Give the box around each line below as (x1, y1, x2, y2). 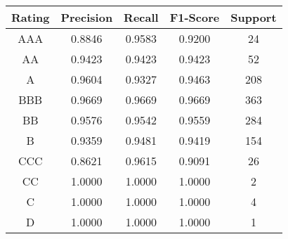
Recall (124, 9, 159, 25)
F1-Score (169, 9, 220, 25)
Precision (60, 9, 113, 25)
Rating (11, 9, 50, 25)
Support (230, 9, 277, 25)
